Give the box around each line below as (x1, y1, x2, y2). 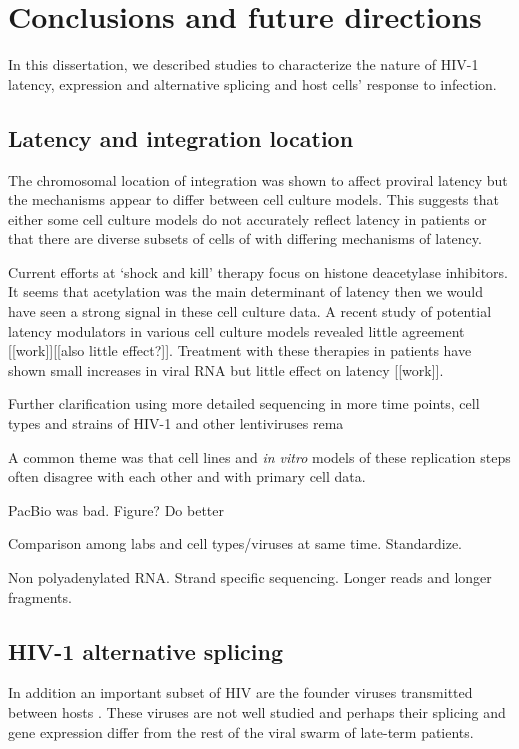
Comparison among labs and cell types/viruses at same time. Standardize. (8, 533, 463, 554)
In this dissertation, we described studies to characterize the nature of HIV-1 (8, 54, 479, 75)
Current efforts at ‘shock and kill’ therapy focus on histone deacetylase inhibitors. (8, 261, 509, 282)
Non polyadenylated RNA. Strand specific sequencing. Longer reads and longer (8, 567, 492, 588)
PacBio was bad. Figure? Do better (8, 499, 224, 520)
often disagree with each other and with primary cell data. (8, 466, 366, 487)
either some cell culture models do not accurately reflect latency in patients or (8, 208, 487, 229)
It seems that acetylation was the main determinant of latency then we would (8, 281, 484, 302)
